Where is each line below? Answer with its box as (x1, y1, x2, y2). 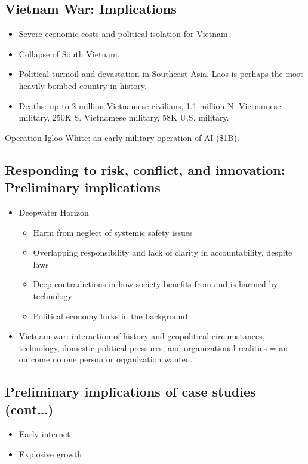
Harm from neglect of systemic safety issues (33, 226, 193, 238)
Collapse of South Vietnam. (19, 47, 120, 60)
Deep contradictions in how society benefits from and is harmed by (33, 278, 278, 290)
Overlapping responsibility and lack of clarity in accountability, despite (33, 246, 292, 259)
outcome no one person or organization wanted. (19, 353, 193, 365)
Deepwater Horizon (19, 205, 89, 218)
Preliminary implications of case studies (5, 382, 256, 401)
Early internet (19, 428, 70, 440)
